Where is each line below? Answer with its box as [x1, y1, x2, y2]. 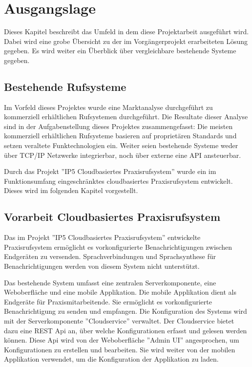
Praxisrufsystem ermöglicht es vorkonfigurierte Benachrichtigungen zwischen [4, 241, 232, 252]
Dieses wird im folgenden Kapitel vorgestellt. [4, 185, 138, 195]
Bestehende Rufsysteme [4, 79, 126, 94]
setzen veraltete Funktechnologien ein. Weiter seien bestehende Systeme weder [4, 140, 238, 151]
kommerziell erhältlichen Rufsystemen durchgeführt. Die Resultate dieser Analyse [4, 111, 248, 122]
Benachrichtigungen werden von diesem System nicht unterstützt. [4, 261, 200, 271]
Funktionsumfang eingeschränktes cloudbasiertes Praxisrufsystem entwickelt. [4, 175, 233, 186]
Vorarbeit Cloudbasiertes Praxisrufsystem [4, 209, 221, 224]
